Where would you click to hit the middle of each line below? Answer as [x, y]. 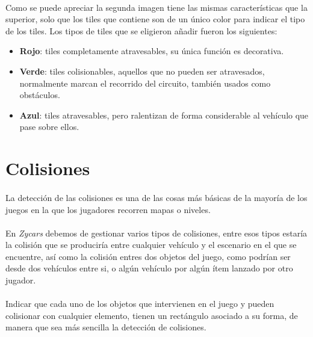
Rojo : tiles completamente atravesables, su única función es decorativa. [152, 51]
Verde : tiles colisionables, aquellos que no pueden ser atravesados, [142, 71]
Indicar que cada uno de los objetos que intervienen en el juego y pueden [140, 304]
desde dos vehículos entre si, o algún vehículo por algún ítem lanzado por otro [149, 268]
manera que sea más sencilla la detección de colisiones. [106, 327]
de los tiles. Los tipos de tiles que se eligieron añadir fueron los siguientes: [141, 30]
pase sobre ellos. [49, 127]
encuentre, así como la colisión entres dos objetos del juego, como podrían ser [148, 256]
